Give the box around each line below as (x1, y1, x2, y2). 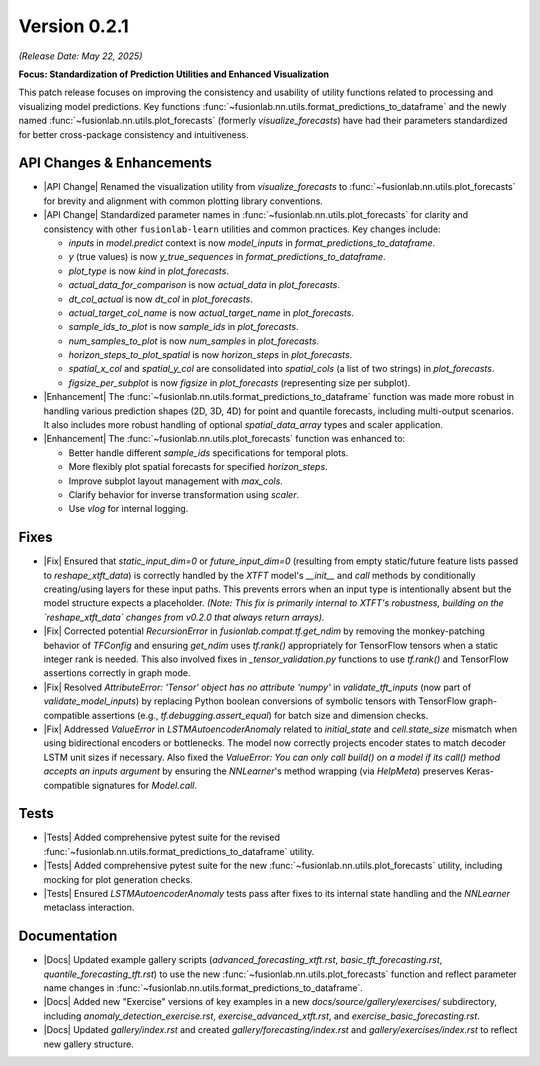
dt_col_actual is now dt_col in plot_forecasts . (68, 293, 254, 305)
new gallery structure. (43, 1038, 134, 1050)
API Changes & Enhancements (18, 155, 212, 172)
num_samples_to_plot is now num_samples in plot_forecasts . (68, 335, 320, 347)
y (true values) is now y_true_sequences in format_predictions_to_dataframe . (68, 251, 386, 263)
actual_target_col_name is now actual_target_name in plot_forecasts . (68, 306, 355, 319)
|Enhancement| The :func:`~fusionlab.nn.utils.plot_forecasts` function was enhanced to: (43, 433, 405, 445)
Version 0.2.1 (18, 15, 129, 37)
